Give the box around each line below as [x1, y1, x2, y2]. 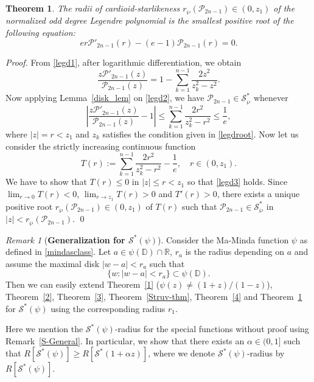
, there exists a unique [217, 187, 300, 200]
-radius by [246, 347, 285, 359]
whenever [253, 91, 288, 104]
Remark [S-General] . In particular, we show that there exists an [5, 334, 245, 347]
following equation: [5, 26, 75, 39]
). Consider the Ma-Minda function [157, 233, 289, 246]
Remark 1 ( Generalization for [5, 233, 125, 246]
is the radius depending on [185, 245, 285, 258]
